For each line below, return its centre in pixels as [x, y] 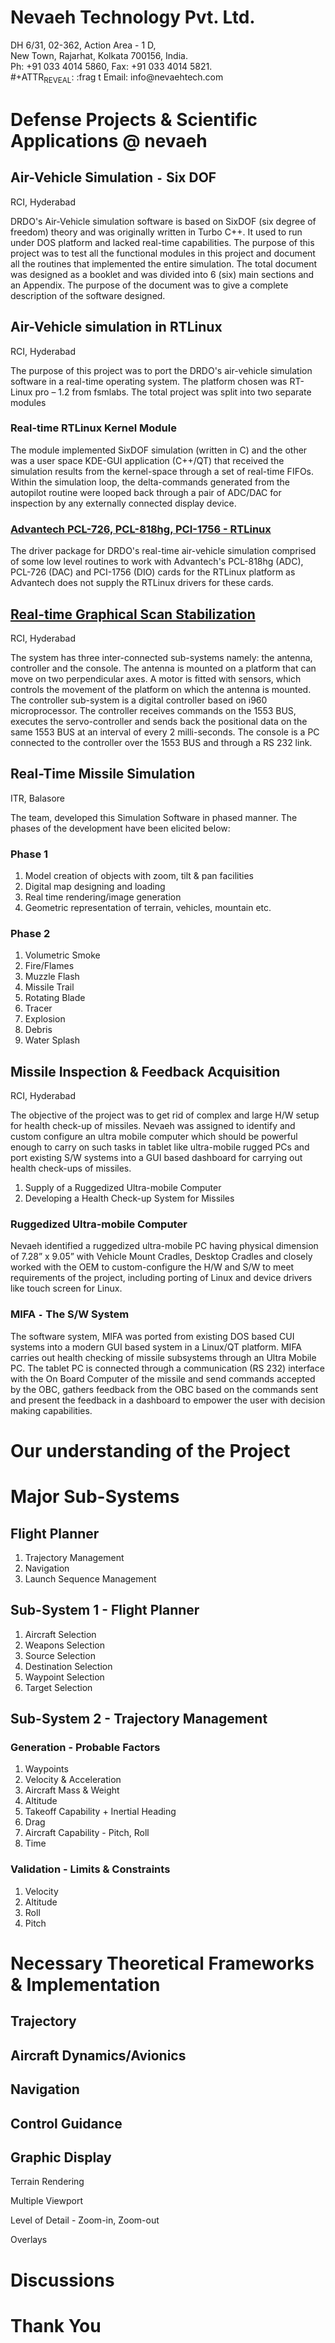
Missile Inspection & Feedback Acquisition [145, 1071]
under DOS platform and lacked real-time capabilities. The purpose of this [162, 242]
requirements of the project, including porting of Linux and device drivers [161, 1278]
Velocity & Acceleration [73, 1780]
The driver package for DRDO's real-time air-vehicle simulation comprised [163, 551]
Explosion [45, 1019]
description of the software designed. [88, 295]
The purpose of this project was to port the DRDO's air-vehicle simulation [161, 370]
